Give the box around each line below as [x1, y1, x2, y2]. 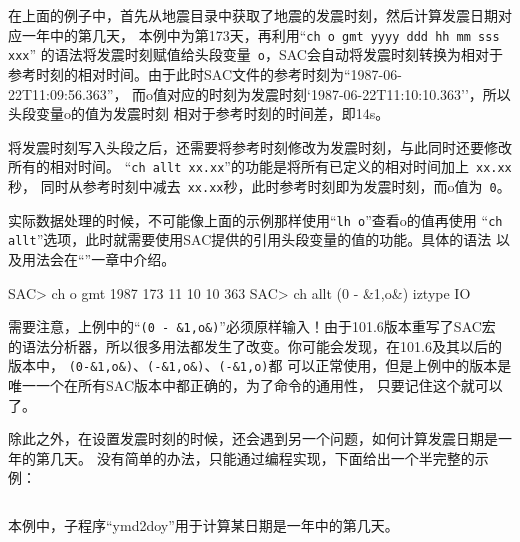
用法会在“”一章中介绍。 [21, 248, 176, 269]
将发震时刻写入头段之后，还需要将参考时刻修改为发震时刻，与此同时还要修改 [8, 136, 512, 157]
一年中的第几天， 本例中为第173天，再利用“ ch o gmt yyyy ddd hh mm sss [21, 24, 500, 45]
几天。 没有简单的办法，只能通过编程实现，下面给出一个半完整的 [49, 447, 475, 468]
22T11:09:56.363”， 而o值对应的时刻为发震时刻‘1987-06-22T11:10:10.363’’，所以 [8, 83, 511, 104]
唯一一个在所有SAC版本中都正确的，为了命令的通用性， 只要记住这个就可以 [8, 375, 503, 395]
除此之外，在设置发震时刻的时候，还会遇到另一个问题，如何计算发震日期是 [8, 428, 498, 449]
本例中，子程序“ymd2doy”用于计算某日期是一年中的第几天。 [8, 514, 399, 535]
